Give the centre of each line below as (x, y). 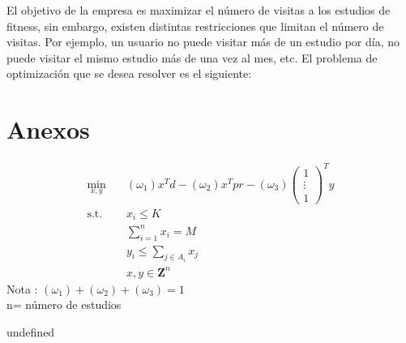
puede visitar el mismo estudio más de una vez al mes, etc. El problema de (192, 57)
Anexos (48, 129)
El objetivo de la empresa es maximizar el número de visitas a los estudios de (199, 10)
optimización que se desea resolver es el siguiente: (129, 73)
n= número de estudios (64, 304)
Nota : (22, 288)
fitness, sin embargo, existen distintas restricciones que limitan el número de (195, 26)
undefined (31, 331)
